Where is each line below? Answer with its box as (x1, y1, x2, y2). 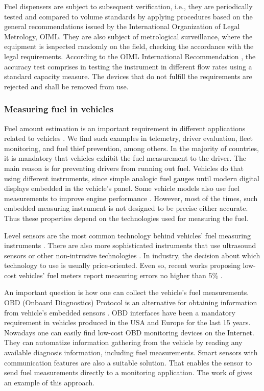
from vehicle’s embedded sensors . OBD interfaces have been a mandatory (4, 307, 235, 317)
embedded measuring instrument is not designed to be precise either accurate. (4, 203, 248, 213)
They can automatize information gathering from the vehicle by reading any (4, 337, 243, 348)
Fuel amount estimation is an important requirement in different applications (4, 123, 246, 133)
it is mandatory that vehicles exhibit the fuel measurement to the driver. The (4, 153, 247, 163)
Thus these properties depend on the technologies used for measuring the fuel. (4, 212, 249, 223)
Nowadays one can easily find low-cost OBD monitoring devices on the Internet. (4, 327, 254, 337)
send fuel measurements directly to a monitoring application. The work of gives (4, 367, 252, 378)
